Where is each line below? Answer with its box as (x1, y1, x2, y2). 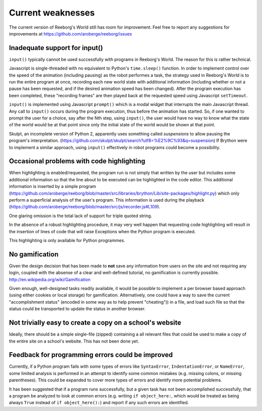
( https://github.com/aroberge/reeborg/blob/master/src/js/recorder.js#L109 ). (9, 204, 161, 210)
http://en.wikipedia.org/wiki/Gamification (9, 276, 91, 282)
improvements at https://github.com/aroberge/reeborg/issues (9, 31, 132, 36)
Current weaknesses (9, 7, 95, 18)
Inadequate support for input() (9, 44, 103, 52)
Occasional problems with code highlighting (9, 157, 146, 165)
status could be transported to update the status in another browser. (9, 306, 146, 312)
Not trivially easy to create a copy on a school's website (9, 319, 181, 327)
